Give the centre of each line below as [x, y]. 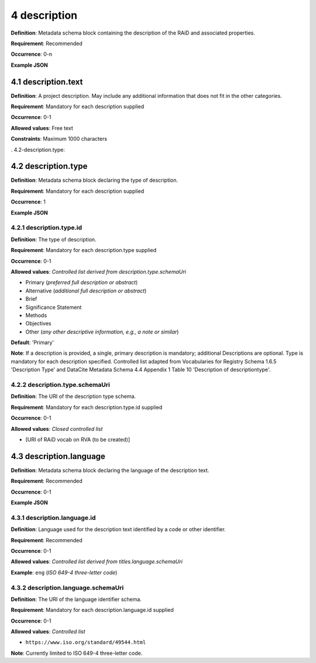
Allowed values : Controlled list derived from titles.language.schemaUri [97, 562]
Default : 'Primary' [32, 342]
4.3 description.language [58, 456]
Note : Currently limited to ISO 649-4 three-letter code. [77, 653]
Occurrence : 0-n [32, 54]
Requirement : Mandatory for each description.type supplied [84, 250]
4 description [44, 15]
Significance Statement [54, 307]
